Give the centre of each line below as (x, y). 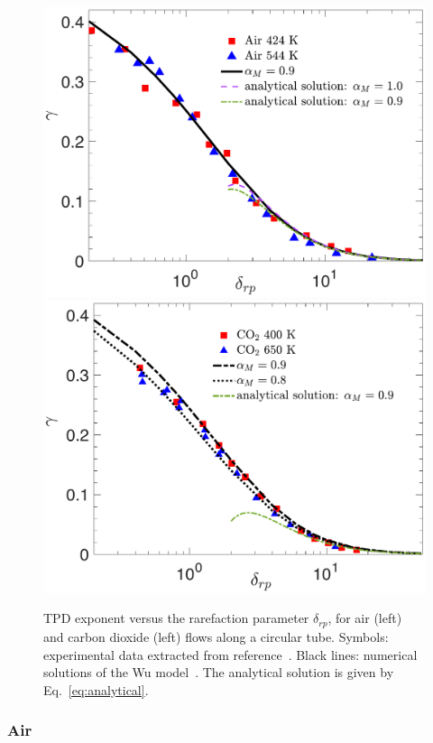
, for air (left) (365, 618)
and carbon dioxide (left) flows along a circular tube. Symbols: (216, 636)
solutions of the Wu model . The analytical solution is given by (219, 672)
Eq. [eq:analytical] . (96, 689)
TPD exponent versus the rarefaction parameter (176, 618)
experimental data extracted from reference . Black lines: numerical (230, 654)
